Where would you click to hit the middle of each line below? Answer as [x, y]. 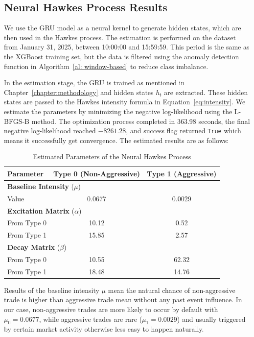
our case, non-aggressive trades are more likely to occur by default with [111, 309]
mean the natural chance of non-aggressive [172, 290]
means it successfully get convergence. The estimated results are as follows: [116, 140]
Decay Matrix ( [34, 247]
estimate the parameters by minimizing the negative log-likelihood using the [118, 111]
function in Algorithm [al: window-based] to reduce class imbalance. [106, 66]
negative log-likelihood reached [50, 131]
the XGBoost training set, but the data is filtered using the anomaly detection [122, 56]
